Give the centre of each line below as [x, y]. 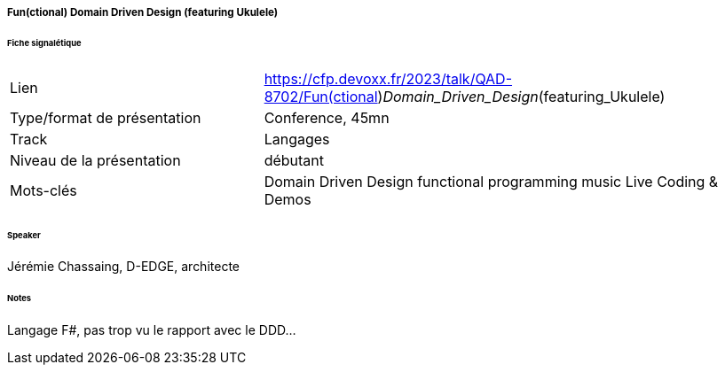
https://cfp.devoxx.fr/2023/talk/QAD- [388, 78]
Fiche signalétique [44, 43]
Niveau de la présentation [95, 160]
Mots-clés [43, 190]
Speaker [24, 235]
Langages [297, 139]
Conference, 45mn [327, 117]
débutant [294, 160]
